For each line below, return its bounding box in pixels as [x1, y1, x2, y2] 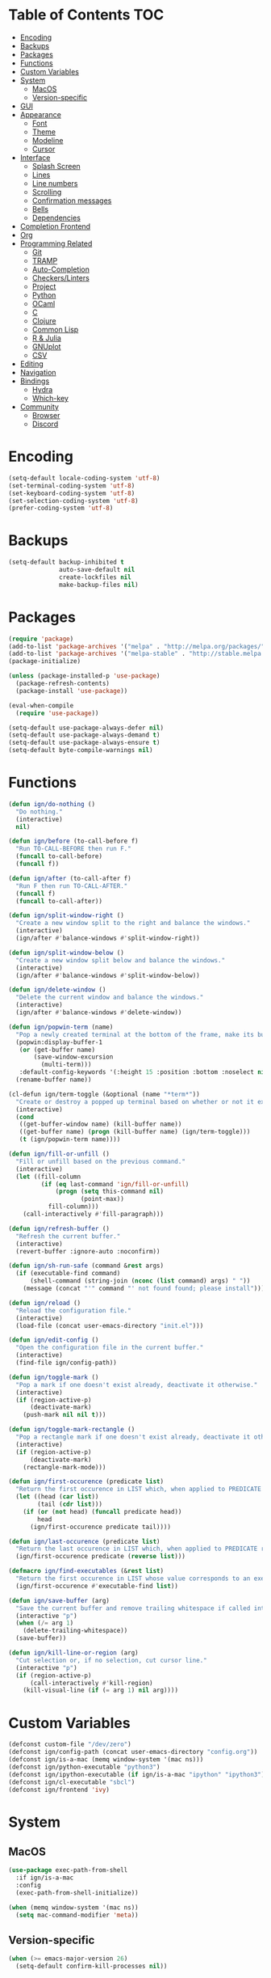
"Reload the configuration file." [15, 1306, 131, 1315]
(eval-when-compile [8, 701, 74, 709]
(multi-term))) [40, 1061, 92, 1069]
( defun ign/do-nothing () [8, 800, 95, 808]
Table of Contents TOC [8, 6, 165, 24]
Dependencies [31, 213, 81, 222]
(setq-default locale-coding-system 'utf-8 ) [8, 474, 161, 482]
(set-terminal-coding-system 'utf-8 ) [8, 481, 135, 490]
